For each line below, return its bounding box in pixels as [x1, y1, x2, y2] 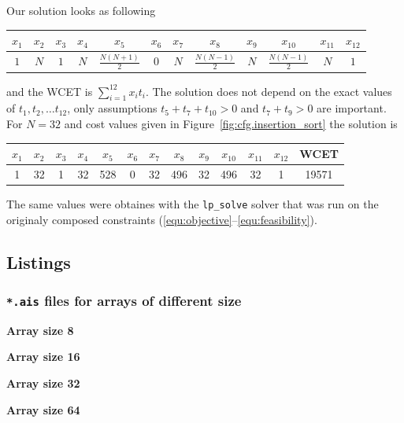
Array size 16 [6, 348, 80, 365]
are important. [317, 100, 387, 116]
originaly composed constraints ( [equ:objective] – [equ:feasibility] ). [6, 211, 317, 227]
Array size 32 [6, 375, 80, 391]
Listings [6, 249, 71, 274]
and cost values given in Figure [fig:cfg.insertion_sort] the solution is [64, 115, 398, 131]
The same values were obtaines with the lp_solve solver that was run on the [6, 196, 379, 211]
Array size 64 [6, 401, 80, 417]
